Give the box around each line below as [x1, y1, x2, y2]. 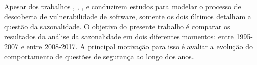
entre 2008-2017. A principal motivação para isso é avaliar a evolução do [26, 41, 253, 52]
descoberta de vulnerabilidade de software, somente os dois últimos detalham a [4, 11, 251, 21]
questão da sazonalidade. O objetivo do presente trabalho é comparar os [4, 21, 230, 32]
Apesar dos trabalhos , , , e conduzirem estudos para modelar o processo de [4, 1, 241, 11]
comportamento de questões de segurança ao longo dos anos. [4, 51, 194, 61]
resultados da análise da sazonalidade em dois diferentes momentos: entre [4, 31, 234, 41]
